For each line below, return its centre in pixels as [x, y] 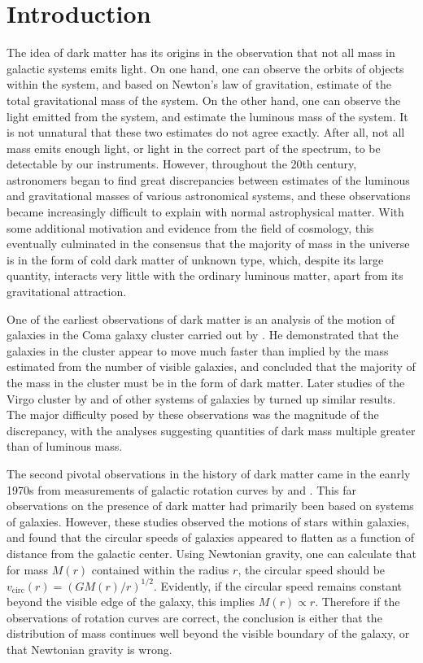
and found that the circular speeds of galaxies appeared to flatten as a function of [210, 537]
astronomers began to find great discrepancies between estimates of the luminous [208, 179]
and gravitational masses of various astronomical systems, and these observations [209, 196]
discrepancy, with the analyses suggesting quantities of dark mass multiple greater [211, 430]
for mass [28, 569]
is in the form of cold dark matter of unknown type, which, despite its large [195, 259]
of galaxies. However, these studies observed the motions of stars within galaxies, [208, 521]
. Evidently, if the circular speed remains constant [278, 585]
